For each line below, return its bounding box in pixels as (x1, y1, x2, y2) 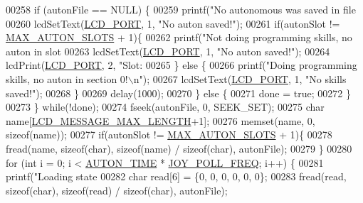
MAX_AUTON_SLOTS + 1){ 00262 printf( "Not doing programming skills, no (6, 30, 352, 45)
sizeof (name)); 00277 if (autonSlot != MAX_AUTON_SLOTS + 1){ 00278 (6, 127, 332, 142)
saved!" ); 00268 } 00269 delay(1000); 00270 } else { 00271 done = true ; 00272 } (6, 85, 351, 100)
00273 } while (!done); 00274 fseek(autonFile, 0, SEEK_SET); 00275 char (6, 99, 325, 114)
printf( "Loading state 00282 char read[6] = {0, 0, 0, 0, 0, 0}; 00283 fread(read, (6, 169, 347, 184)
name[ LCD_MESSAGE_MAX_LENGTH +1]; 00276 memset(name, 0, (6, 113, 315, 128)
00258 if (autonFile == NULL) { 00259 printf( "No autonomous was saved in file (6, 2, 356, 16)
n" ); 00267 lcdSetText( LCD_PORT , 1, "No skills (133, 71, 347, 86)
